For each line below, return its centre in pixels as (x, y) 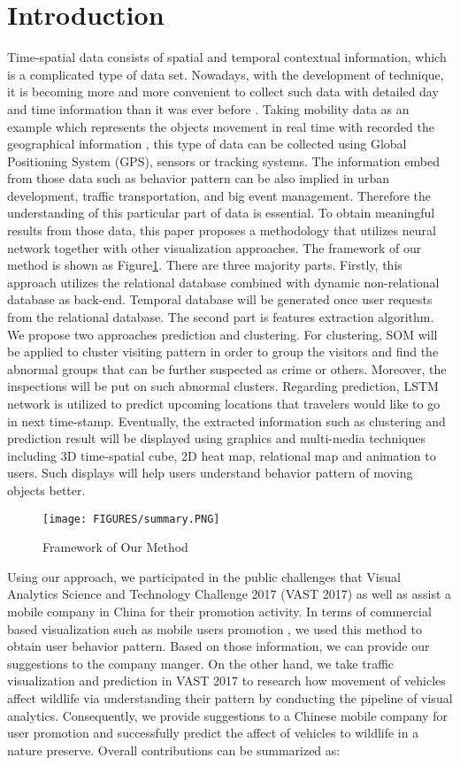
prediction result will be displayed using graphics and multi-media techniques (217, 438)
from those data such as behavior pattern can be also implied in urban (199, 178)
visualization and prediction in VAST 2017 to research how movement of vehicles (226, 681)
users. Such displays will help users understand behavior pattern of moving (210, 473)
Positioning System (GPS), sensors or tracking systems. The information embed (223, 161)
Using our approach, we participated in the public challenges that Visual (204, 576)
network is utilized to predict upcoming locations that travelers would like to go (224, 403)
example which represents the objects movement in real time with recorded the (221, 126)
